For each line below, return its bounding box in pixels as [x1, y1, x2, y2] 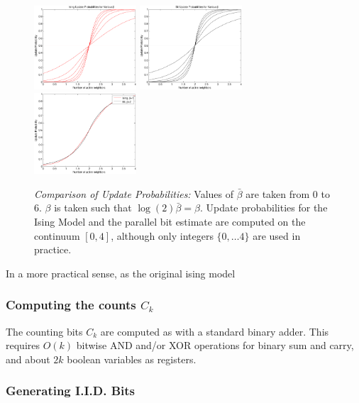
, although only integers [111, 228, 214, 243]
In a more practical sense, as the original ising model [6, 265, 236, 280]
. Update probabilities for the [199, 200, 328, 215]
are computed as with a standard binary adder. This [100, 324, 329, 338]
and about [6, 351, 50, 366]
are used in [253, 228, 301, 243]
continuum [34, 228, 80, 243]
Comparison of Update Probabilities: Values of [34, 186, 234, 201]
